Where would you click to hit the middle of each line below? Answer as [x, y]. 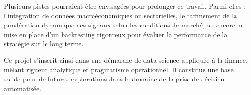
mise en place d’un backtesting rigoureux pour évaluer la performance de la [116, 34]
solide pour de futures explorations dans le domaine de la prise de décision [114, 79]
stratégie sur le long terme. [44, 44]
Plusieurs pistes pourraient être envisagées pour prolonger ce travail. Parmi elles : [125, 6]
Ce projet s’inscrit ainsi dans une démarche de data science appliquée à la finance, [126, 60]
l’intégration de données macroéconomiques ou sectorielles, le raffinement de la [121, 15]
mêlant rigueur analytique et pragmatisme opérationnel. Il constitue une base [119, 69]
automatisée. [23, 88]
